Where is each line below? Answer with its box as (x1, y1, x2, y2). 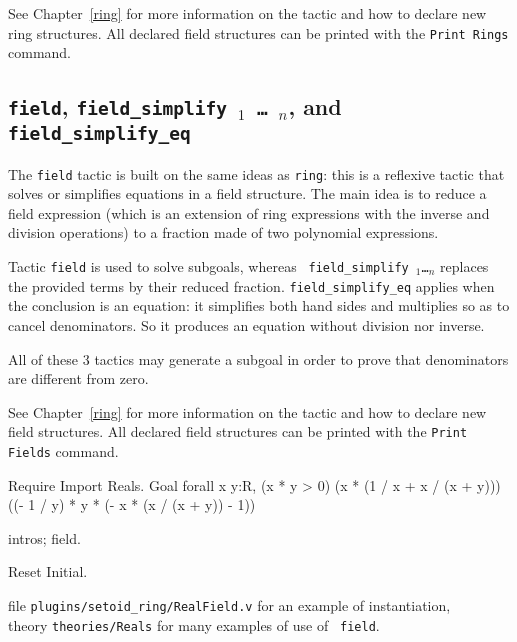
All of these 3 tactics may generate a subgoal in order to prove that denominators (8, 348, 509, 369)
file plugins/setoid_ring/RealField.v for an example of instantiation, (8, 595, 451, 615)
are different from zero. (8, 368, 149, 389)
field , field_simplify (8, 91, 227, 122)
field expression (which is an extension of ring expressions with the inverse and (8, 202, 490, 223)
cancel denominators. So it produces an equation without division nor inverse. (8, 314, 485, 335)
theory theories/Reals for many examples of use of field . (8, 614, 380, 635)
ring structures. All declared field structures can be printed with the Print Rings (8, 22, 509, 43)
